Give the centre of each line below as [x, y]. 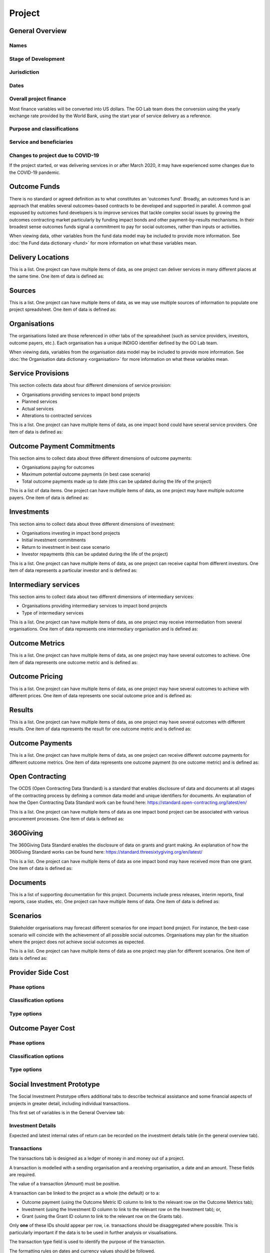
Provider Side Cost [39, 972]
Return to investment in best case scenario [66, 547]
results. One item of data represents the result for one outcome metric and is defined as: [100, 729]
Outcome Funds [34, 187]
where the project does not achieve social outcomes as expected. [77, 942]
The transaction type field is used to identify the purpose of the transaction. [87, 1242]
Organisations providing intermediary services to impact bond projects [94, 606]
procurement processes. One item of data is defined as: [67, 819]
